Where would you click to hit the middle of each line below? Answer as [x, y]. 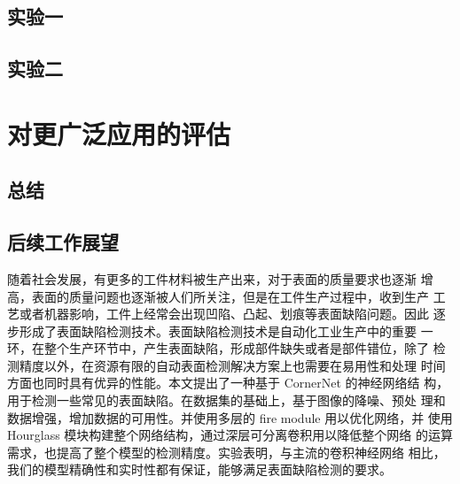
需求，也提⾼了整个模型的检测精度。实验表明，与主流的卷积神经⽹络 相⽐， [226, 452]
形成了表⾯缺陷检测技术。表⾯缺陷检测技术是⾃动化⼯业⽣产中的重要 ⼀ [226, 330]
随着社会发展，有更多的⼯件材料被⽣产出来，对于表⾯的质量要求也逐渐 [212, 278]
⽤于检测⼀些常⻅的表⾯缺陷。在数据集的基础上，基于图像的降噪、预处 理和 [226, 400]
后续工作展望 [63, 242]
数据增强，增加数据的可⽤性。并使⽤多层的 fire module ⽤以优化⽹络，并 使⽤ [230, 417]
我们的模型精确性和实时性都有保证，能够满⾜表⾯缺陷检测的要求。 [199, 469]
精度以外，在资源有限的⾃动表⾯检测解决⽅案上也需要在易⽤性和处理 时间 [232, 365]
